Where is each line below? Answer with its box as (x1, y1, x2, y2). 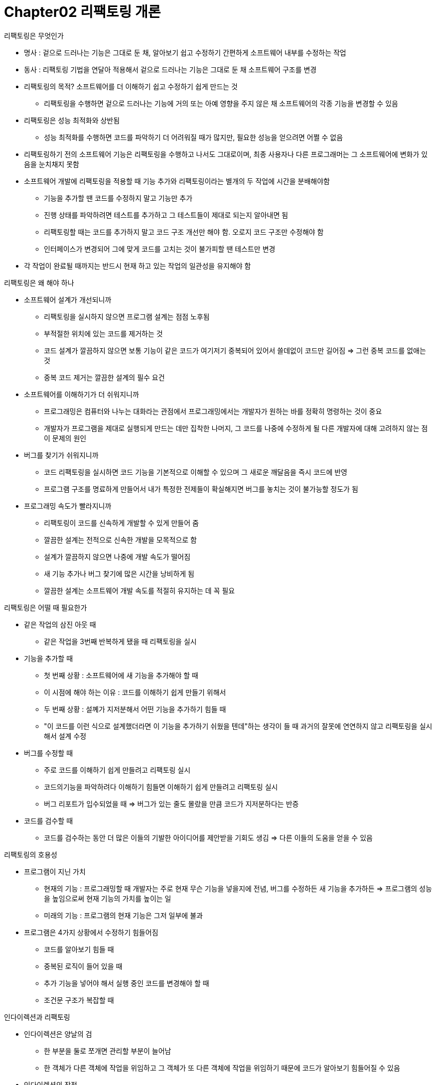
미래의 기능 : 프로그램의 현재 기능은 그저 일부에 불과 (44, 911, 203, 920)
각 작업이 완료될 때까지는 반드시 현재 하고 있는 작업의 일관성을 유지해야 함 (24, 261, 251, 270)
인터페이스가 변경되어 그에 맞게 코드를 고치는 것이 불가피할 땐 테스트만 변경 (44, 244, 276, 253)
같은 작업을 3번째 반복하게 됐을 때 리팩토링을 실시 (44, 637, 197, 646)
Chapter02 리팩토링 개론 (4, 3, 161, 20)
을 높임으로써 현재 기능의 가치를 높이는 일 (44, 894, 171, 903)
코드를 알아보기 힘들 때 (44, 945, 114, 953)
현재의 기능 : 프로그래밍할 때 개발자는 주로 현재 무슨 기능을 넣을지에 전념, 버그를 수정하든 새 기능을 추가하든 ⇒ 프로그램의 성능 (44, 884, 432, 893)
